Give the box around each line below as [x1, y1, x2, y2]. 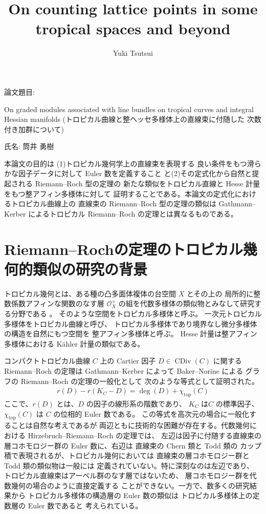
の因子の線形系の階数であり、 [86, 398, 187, 409]
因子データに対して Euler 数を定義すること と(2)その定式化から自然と [18, 168, 252, 179]
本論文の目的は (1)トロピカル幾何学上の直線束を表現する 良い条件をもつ [4, 158, 247, 168]
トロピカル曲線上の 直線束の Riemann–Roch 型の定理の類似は [11, 198, 216, 209]
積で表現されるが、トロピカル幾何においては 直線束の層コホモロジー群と [4, 450, 250, 461]
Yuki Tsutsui [113, 48, 153, 58]
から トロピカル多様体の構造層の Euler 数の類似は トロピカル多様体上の [11, 490, 253, 501]
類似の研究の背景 [33, 258, 148, 279]
